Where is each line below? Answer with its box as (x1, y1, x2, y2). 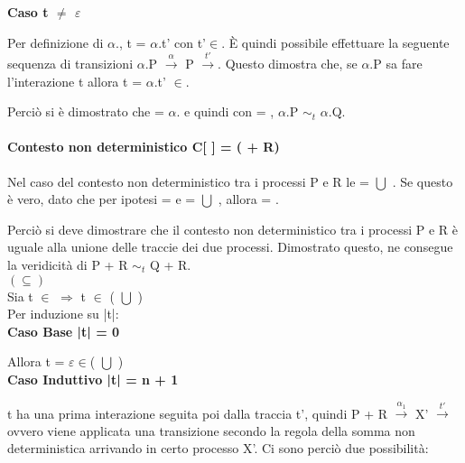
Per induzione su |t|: (7, 304, 119, 323)
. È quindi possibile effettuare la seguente (221, 32, 450, 51)
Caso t (7, 3, 49, 21)
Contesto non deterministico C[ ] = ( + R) (7, 137, 280, 156)
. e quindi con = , (176, 102, 274, 121)
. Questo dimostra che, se (218, 53, 358, 72)
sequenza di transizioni (7, 53, 134, 72)
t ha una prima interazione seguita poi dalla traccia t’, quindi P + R (7, 403, 388, 422)
